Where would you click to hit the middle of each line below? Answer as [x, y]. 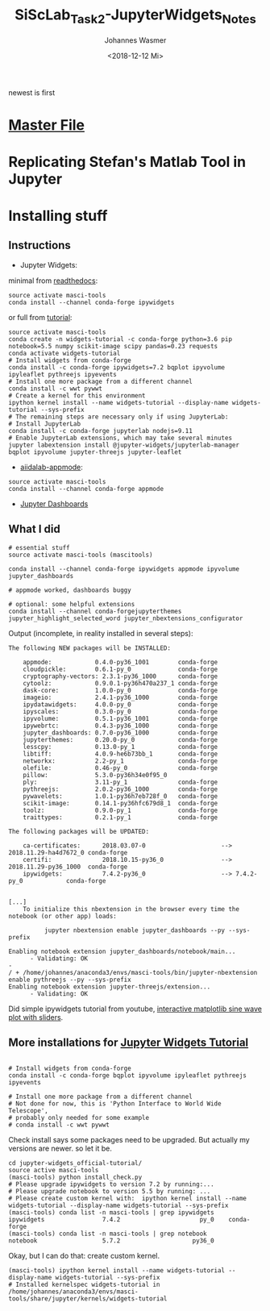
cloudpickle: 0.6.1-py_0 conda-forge [120, 669]
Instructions [39, 246]
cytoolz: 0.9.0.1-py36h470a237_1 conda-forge [120, 683]
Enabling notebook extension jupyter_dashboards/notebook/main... [122, 951]
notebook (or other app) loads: [62, 916]
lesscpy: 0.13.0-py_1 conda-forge [120, 747]
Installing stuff [58, 216]
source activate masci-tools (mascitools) [81, 555]
